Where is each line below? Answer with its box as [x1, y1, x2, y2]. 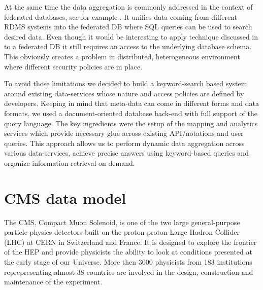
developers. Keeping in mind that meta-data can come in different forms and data [4, 98, 259, 108]
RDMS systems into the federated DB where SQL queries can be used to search [4, 21, 252, 32]
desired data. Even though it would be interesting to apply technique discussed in [4, 31, 258, 42]
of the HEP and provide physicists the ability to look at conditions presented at [4, 246, 252, 257]
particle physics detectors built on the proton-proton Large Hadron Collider [4, 227, 240, 237]
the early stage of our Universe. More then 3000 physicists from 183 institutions [4, 257, 252, 267]
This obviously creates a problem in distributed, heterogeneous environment [4, 51, 240, 61]
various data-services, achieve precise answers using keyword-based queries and [4, 148, 249, 158]
